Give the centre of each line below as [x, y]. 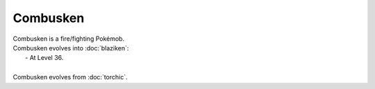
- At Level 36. [44, 58]
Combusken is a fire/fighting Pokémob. [69, 39]
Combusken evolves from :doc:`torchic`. [70, 77]
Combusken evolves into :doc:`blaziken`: [71, 48]
